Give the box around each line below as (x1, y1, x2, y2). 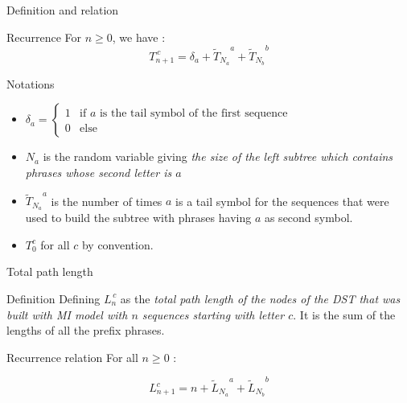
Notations (6, 75, 55, 92)
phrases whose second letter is (25, 163, 172, 180)
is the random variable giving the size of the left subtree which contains (43, 148, 393, 165)
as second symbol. (264, 209, 353, 226)
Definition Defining (6, 290, 101, 306)
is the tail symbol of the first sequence (99, 108, 288, 120)
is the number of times (51, 192, 162, 209)
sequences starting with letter (142, 306, 285, 323)
